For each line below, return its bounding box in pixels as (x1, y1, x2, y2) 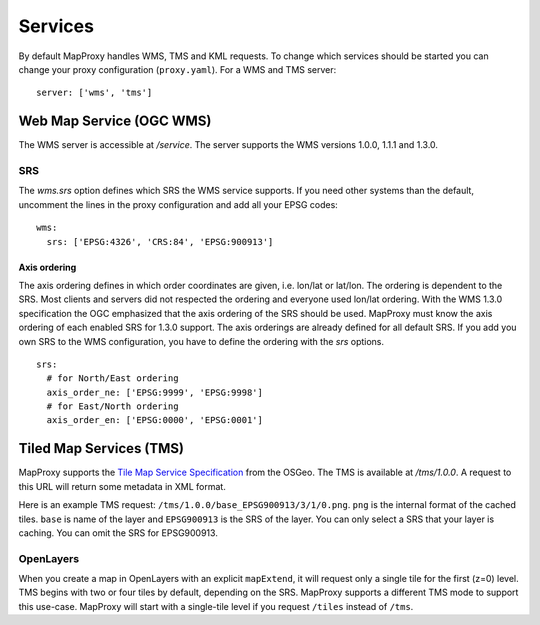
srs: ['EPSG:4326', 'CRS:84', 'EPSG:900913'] (46, 236, 274, 247)
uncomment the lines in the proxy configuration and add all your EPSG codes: (18, 198, 339, 210)
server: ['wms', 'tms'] (36, 87, 153, 99)
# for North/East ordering (46, 373, 179, 384)
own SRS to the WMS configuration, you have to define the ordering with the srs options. (18, 335, 385, 347)
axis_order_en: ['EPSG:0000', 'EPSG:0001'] (46, 415, 264, 426)
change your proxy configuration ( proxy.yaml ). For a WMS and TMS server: (18, 63, 337, 75)
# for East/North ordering (46, 401, 179, 412)
